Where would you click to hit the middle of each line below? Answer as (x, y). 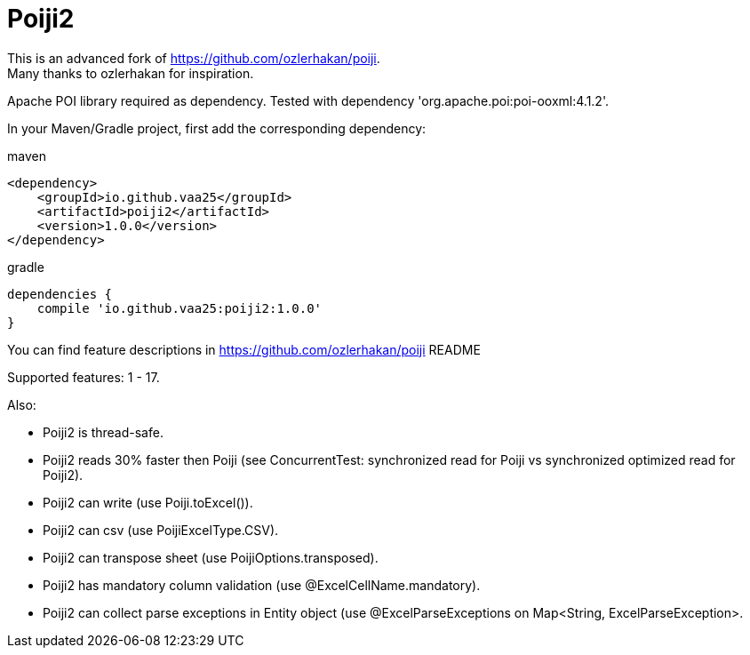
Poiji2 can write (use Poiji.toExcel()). (148, 502)
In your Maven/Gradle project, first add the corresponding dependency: (217, 128)
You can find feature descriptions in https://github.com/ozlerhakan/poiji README (244, 349)
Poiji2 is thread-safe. (103, 432)
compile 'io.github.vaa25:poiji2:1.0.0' (180, 308)
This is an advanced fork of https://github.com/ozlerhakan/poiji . (194, 58)
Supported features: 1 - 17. (84, 377)
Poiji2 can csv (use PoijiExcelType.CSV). (161, 530)
